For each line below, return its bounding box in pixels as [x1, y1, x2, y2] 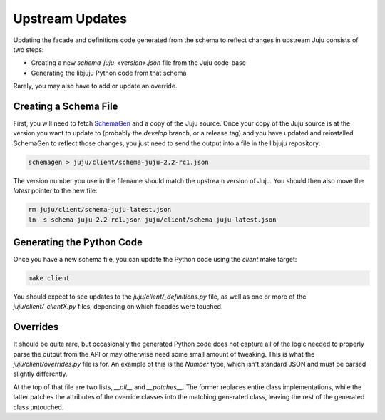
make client [28, 275, 71, 282]
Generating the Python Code [13, 236, 143, 248]
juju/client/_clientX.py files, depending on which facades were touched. [13, 302, 223, 311]
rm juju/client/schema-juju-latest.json [28, 205, 171, 214]
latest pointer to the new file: [13, 186, 98, 195]
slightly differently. [13, 369, 68, 378]
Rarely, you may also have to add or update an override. [13, 82, 178, 91]
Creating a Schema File [13, 100, 118, 112]
